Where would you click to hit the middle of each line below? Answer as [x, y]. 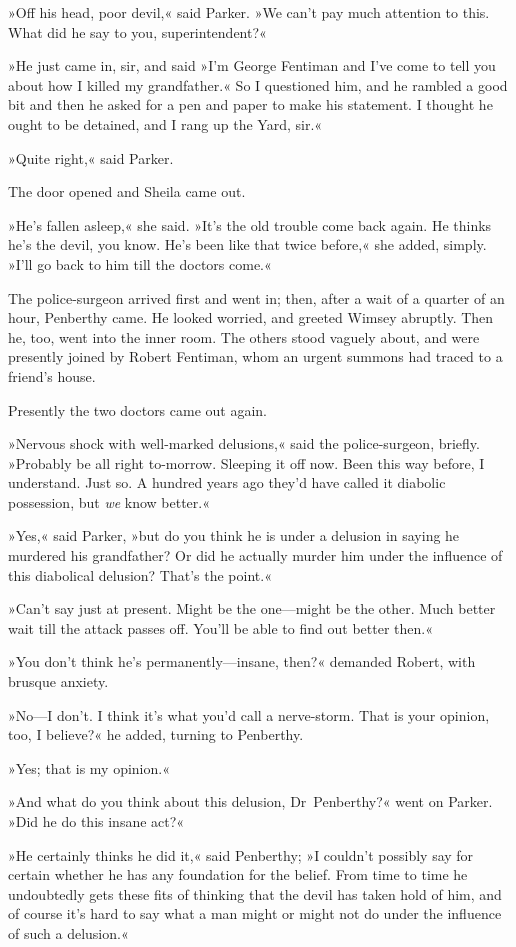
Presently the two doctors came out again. [138, 409]
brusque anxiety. [58, 681]
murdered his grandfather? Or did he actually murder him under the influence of [255, 555]
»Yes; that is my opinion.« [89, 767]
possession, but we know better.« [109, 501]
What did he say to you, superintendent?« [137, 31]
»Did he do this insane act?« [96, 821]
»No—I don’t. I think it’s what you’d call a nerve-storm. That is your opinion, [249, 714]
